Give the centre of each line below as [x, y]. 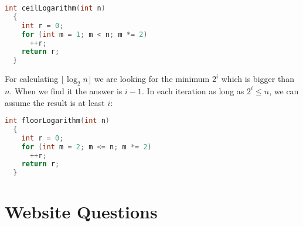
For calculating [32, 79]
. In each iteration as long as [193, 90]
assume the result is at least [55, 102]
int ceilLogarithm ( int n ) [55, 8]
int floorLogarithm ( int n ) [57, 121]
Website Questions [81, 212]
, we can [284, 90]
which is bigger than [258, 79]
